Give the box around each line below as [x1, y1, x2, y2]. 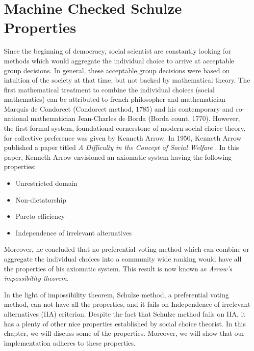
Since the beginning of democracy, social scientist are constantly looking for [4, 46, 231, 56]
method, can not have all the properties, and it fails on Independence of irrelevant [4, 299, 251, 309]
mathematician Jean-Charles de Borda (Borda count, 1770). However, [30, 113, 240, 123]
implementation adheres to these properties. [4, 337, 136, 348]
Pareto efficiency [15, 211, 65, 221]
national [4, 113, 28, 123]
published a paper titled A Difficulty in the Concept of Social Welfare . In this [4, 142, 239, 152]
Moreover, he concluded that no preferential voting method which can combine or [4, 244, 249, 254]
